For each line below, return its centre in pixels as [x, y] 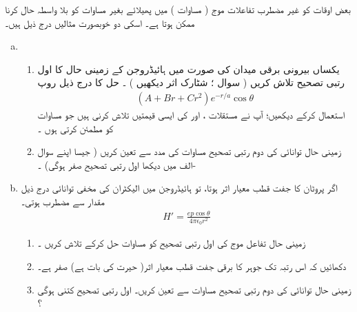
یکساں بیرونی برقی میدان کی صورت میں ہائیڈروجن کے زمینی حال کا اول [188, 69]
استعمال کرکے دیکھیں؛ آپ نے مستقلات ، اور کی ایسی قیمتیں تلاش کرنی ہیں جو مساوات [191, 114]
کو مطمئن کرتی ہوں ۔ [75, 128]
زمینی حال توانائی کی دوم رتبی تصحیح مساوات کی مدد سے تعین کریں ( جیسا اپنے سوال [189, 151]
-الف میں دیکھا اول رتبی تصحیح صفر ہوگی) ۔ [117, 164]
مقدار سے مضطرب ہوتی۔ [63, 201]
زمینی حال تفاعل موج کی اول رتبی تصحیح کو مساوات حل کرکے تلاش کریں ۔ [171, 243]
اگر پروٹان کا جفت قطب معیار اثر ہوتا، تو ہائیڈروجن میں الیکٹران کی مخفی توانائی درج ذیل [179, 188]
